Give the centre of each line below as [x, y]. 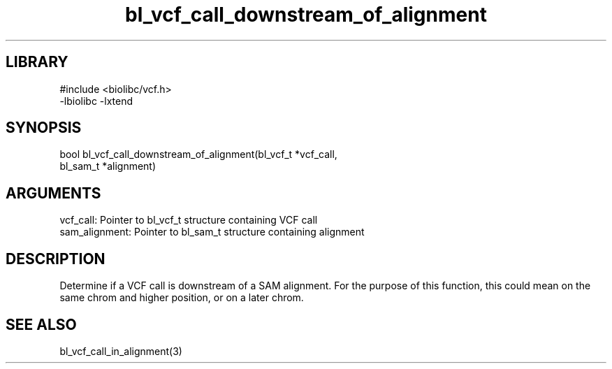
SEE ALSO [41, 324]
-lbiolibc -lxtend [96, 101]
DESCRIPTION [56, 259]
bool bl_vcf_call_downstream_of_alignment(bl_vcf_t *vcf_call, [198, 154]
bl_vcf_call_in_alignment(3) [121, 351]
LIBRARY [37, 62]
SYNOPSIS [44, 128]
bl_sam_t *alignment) [108, 166]
